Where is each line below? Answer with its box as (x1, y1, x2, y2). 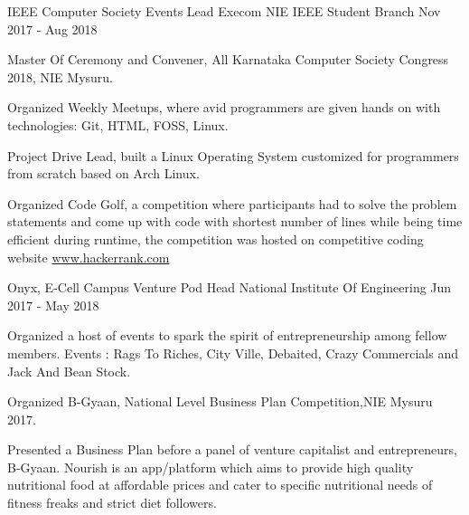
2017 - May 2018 (7, 295, 99, 314)
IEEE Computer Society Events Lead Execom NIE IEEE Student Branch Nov (7, 2, 441, 20)
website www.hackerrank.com (7, 247, 170, 266)
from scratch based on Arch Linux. (7, 164, 200, 183)
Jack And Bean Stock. (7, 361, 131, 380)
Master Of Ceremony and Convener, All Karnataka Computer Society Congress (7, 50, 449, 69)
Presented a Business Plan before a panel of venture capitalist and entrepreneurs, (7, 440, 457, 459)
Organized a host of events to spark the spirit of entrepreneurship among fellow (7, 326, 447, 345)
